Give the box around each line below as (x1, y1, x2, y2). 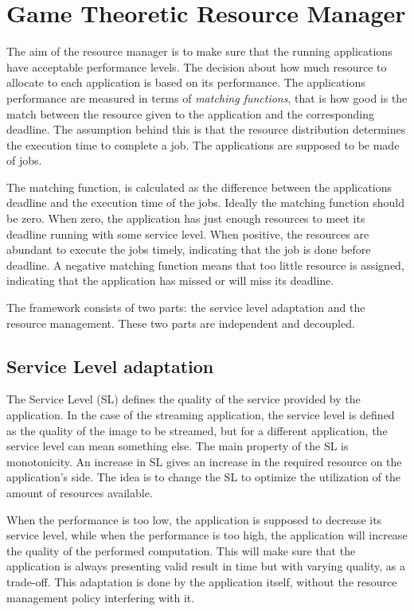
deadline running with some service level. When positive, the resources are (6, 225, 369, 242)
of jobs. (6, 152, 42, 169)
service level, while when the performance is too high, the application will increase (6, 527, 408, 543)
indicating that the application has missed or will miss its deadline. (6, 272, 334, 289)
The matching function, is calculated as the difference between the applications (6, 178, 393, 195)
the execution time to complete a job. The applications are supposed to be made (6, 136, 400, 153)
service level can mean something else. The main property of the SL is (6, 438, 349, 454)
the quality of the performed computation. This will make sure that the (6, 542, 356, 558)
